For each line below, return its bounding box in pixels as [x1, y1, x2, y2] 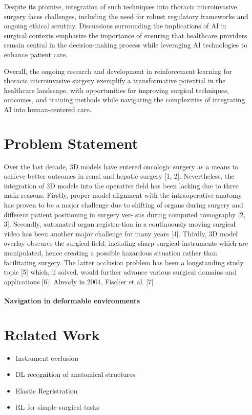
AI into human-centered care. [4, 104, 92, 114]
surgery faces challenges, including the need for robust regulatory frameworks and [4, 11, 249, 21]
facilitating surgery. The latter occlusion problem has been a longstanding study [4, 257, 244, 267]
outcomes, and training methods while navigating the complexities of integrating [4, 94, 245, 105]
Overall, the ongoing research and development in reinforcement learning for [4, 66, 232, 76]
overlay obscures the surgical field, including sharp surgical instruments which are [4, 238, 248, 248]
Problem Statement [4, 133, 138, 153]
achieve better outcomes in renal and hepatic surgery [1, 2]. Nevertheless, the [4, 171, 234, 181]
